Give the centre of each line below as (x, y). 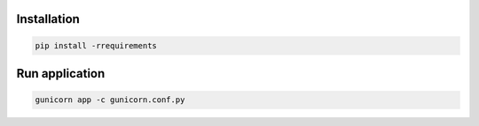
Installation (48, 19)
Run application (61, 74)
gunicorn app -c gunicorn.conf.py (110, 100)
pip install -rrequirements (96, 45)
